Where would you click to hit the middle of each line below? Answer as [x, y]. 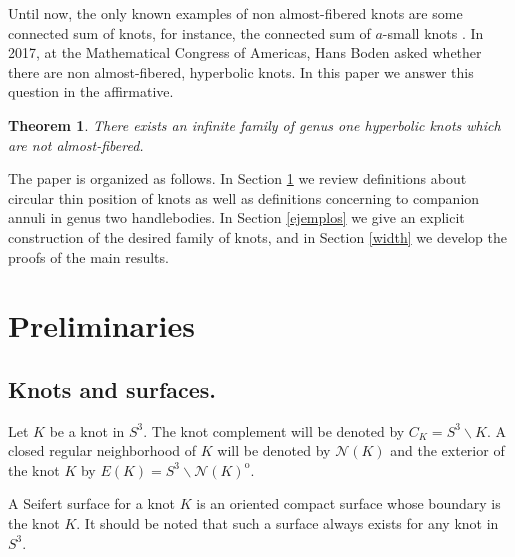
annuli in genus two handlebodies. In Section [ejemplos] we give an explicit [236, 217]
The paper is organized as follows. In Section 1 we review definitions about [237, 178]
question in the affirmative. [91, 91]
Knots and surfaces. [112, 388]
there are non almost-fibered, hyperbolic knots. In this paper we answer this [241, 71]
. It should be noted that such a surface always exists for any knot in [287, 523]
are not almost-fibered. [76, 144]
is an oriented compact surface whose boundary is [348, 503]
